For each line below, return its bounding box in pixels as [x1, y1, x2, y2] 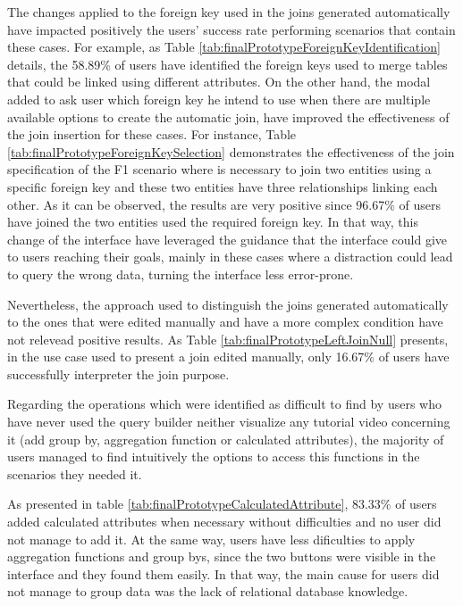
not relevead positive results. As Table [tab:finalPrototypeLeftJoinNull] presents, [7, 329, 449, 348]
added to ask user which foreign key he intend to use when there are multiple [7, 89, 431, 108]
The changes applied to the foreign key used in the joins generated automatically [7, 3, 450, 21]
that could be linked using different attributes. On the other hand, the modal [7, 72, 431, 91]
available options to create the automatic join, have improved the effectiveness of [7, 107, 450, 126]
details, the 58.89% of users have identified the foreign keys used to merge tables [7, 54, 448, 73]
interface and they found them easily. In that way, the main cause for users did [7, 564, 440, 583]
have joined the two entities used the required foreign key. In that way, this [7, 212, 419, 231]
